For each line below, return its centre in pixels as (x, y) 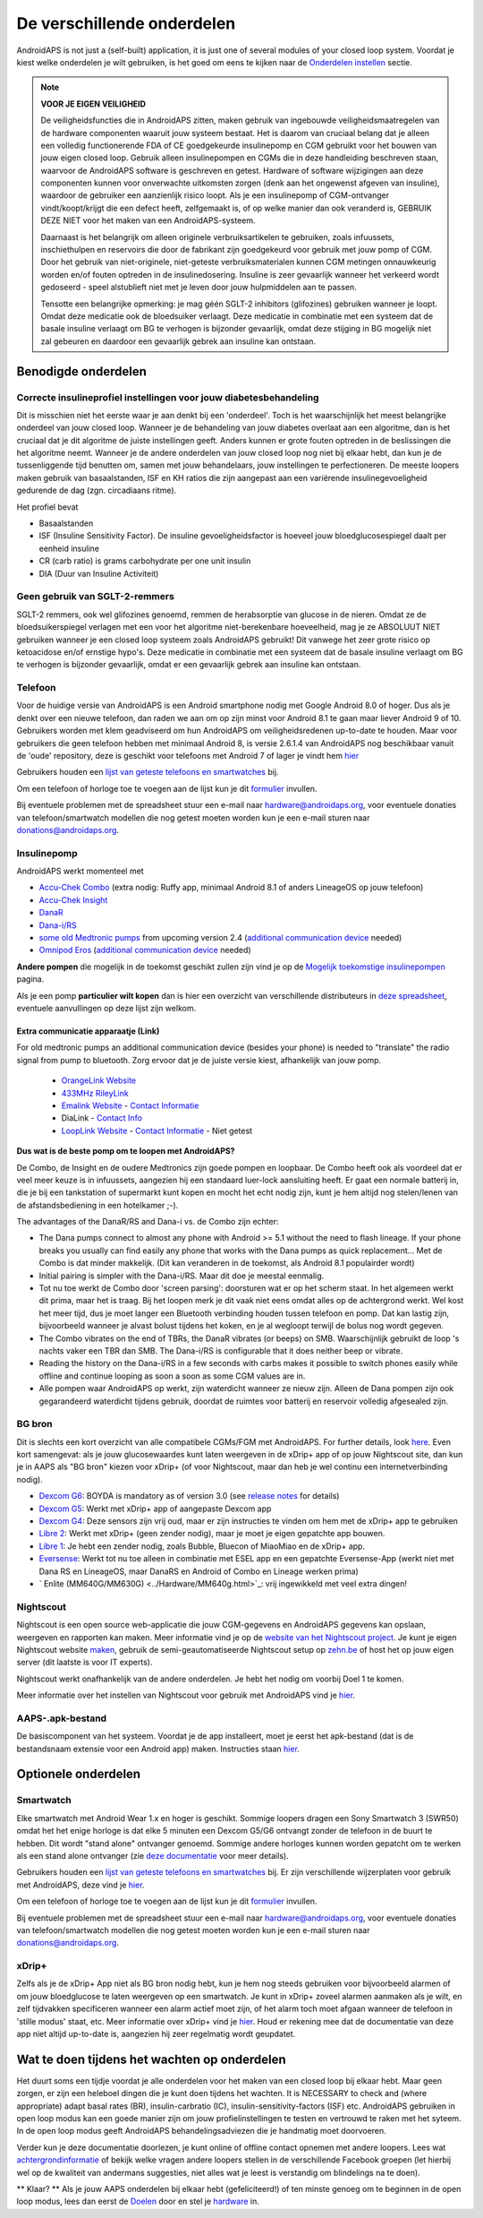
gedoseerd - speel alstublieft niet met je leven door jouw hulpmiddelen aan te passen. (199, 288)
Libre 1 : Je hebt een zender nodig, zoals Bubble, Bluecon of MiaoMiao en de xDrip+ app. (202, 1546)
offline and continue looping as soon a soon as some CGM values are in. (172, 1376)
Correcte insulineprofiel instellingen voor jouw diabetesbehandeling (168, 397)
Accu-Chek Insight (73, 899)
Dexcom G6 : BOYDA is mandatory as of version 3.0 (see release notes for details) (189, 1496)
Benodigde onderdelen (82, 371)
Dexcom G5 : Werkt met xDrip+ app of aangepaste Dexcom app (155, 1509)
